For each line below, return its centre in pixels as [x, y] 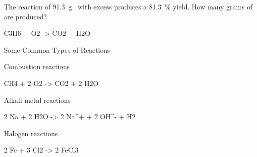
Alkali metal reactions [37, 100]
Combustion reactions [37, 66]
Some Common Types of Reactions [57, 49]
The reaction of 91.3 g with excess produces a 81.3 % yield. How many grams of [128, 6]
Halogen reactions [31, 133]
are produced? [26, 16]
